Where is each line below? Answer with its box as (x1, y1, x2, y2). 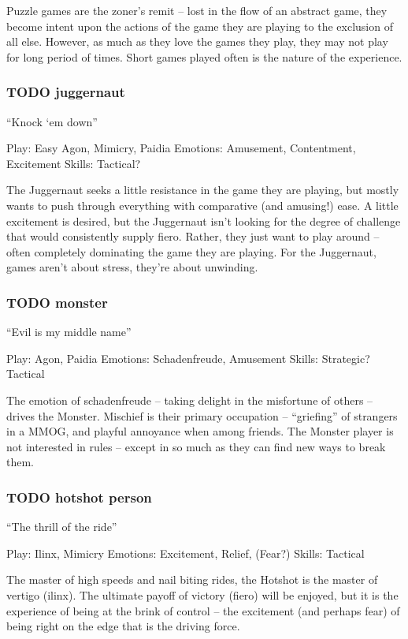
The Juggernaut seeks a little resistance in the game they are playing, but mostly (6, 181, 399, 198)
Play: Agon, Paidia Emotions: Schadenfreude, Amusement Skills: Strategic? (6, 349, 370, 366)
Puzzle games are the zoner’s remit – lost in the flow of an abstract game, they (6, 2, 388, 18)
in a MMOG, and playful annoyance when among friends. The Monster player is (6, 423, 394, 439)
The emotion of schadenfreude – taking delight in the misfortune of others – (6, 391, 373, 408)
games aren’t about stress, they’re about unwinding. (6, 259, 258, 275)
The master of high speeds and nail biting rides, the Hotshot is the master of (6, 571, 378, 588)
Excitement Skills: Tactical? (6, 155, 141, 171)
